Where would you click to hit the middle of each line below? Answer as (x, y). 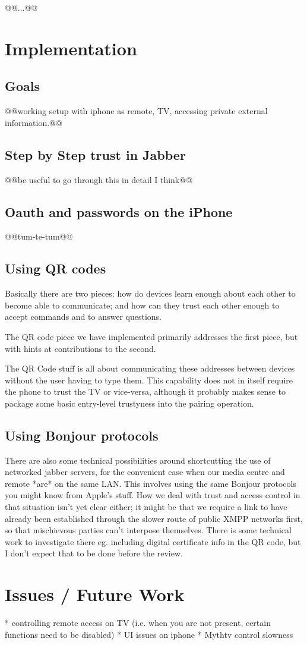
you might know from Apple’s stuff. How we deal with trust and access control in (153, 495)
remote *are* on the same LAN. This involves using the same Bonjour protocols (151, 483)
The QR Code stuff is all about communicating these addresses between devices (150, 368)
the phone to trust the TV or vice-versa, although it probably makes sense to (145, 391)
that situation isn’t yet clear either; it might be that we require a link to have (146, 507)
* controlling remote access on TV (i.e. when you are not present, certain (138, 623)
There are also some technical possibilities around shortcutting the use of (138, 460)
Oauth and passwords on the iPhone (119, 211)
